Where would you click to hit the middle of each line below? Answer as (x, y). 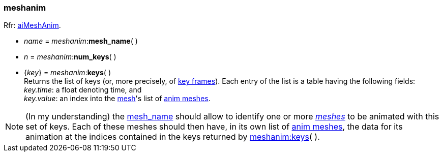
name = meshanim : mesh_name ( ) (81, 41)
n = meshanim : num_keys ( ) (70, 57)
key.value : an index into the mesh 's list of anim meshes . (117, 99)
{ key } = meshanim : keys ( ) (68, 73)
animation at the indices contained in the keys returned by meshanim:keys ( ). (173, 137)
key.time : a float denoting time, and (83, 90)
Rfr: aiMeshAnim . (32, 25)
